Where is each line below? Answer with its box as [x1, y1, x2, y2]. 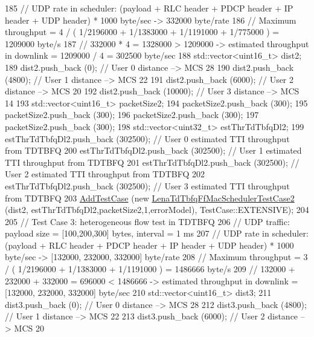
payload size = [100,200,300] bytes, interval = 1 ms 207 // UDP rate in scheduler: [5, 227, 309, 240]
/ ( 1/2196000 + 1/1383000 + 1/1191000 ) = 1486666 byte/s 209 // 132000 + [5, 263, 295, 275]
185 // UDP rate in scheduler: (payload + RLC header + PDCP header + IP [5, 2, 293, 14]
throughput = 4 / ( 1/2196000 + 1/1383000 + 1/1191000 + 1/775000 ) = [5, 25, 280, 38]
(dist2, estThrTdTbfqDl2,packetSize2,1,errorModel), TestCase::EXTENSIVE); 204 [5, 203, 309, 216]
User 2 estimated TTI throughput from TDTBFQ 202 [5, 168, 205, 180]
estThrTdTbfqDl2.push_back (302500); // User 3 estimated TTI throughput [5, 179, 290, 192]
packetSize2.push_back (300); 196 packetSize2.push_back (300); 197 [5, 108, 259, 121]
